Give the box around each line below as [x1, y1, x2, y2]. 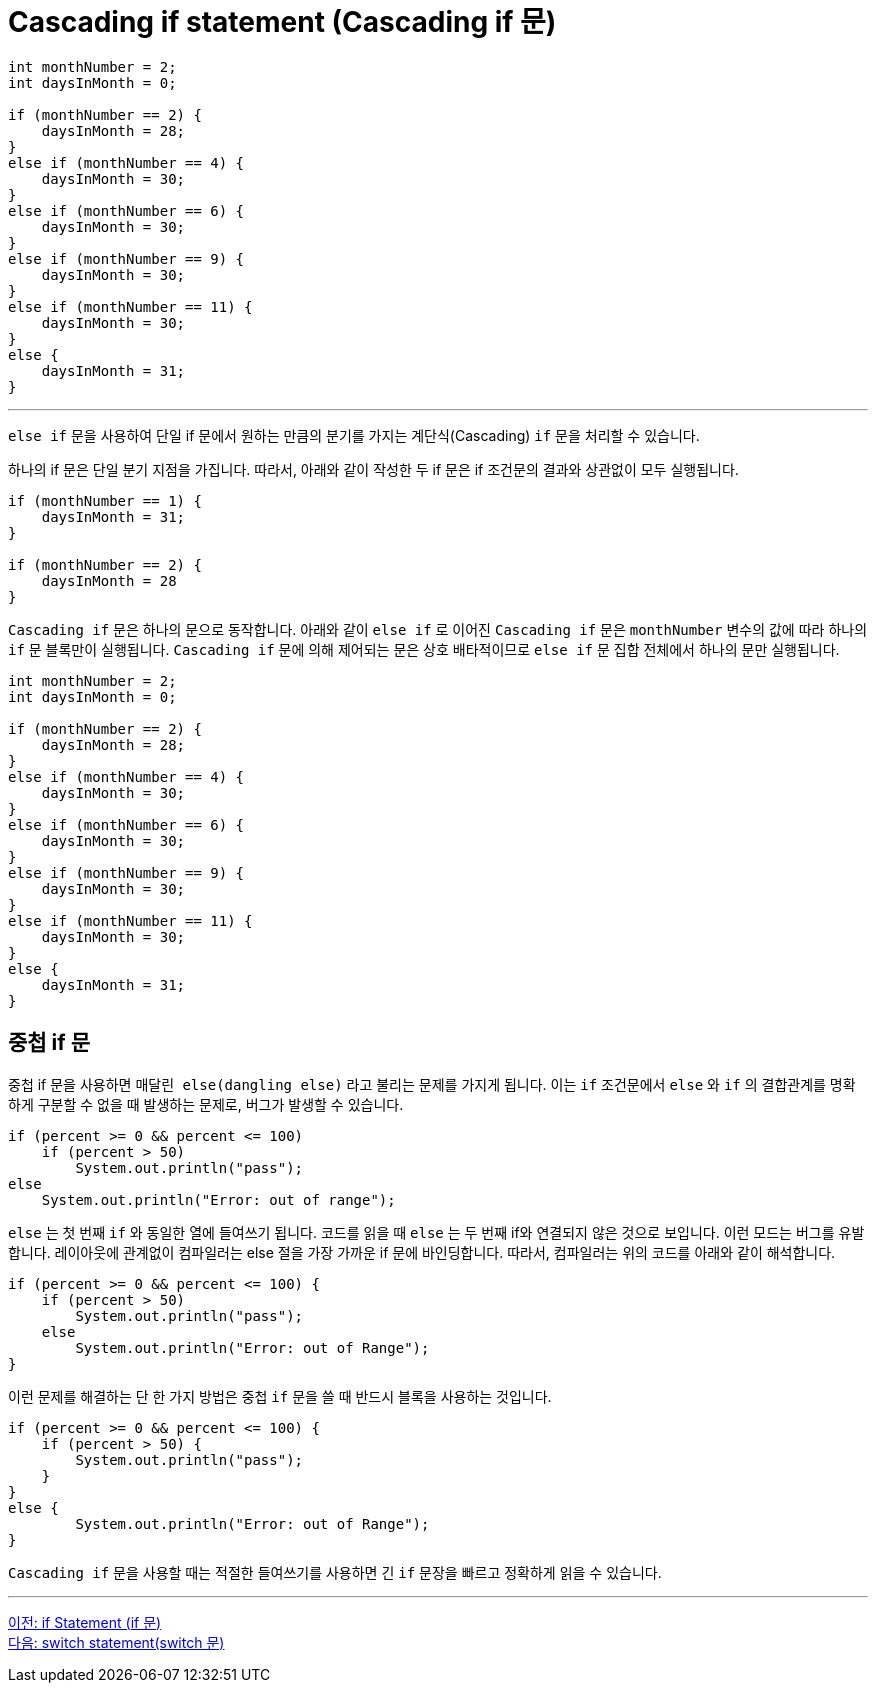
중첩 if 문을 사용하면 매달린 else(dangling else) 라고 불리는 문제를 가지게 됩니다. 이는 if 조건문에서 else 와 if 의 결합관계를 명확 [8, 1075, 856, 1093]
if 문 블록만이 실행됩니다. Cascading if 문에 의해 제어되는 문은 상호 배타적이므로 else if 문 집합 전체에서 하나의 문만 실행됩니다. [8, 640, 840, 658]
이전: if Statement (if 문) [8, 1613, 162, 1631]
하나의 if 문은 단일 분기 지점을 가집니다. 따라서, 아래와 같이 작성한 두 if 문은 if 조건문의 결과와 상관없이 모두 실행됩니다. [8, 460, 739, 478]
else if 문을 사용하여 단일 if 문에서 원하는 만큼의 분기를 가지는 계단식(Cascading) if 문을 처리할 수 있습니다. [8, 426, 700, 444]
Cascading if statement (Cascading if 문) [8, 5, 557, 39]
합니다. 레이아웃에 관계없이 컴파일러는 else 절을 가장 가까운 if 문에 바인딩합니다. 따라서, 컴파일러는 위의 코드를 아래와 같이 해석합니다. [8, 1243, 836, 1261]
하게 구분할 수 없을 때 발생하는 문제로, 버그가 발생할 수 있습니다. [8, 1095, 404, 1113]
